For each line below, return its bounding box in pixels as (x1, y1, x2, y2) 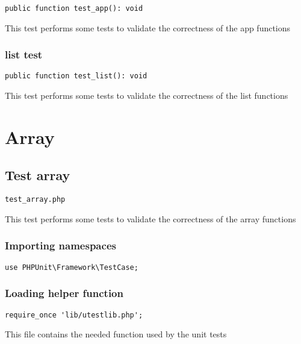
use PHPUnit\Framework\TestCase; (5, 263, 138, 272)
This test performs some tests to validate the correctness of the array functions (5, 212, 296, 225)
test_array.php (5, 195, 66, 204)
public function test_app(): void (5, 4, 143, 13)
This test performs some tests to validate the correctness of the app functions (5, 21, 291, 34)
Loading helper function (5, 286, 123, 301)
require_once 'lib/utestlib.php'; (5, 310, 143, 319)
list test (5, 47, 43, 62)
